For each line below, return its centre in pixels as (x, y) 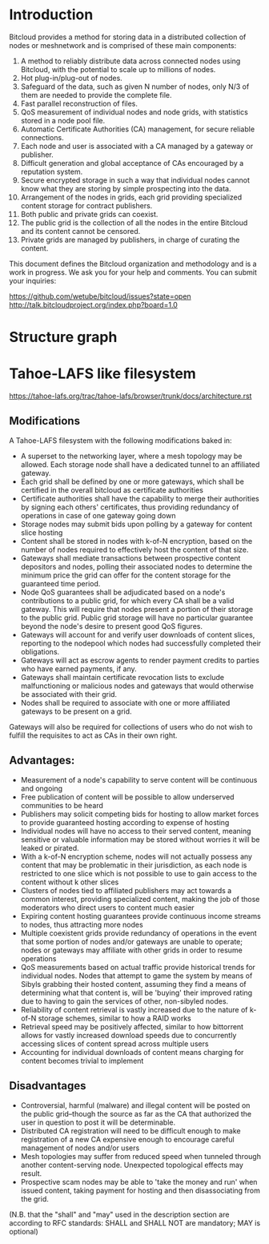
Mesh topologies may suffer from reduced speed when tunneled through (141, 1156)
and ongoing (42, 788)
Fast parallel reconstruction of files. (79, 103)
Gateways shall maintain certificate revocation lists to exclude (122, 677)
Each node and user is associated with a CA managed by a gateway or (137, 146)
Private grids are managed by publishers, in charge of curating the (130, 240)
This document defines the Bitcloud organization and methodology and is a (133, 264)
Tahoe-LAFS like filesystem (103, 374)
